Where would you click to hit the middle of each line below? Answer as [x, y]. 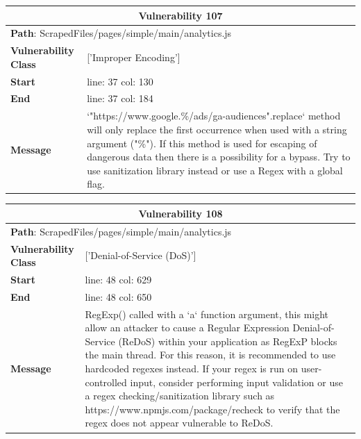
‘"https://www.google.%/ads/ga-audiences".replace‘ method [214, 116]
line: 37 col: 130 [120, 81]
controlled [106, 382]
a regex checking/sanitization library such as [180, 396]
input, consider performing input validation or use [236, 382]
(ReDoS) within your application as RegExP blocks [228, 341]
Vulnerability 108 [180, 213]
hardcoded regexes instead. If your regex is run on [192, 368]
